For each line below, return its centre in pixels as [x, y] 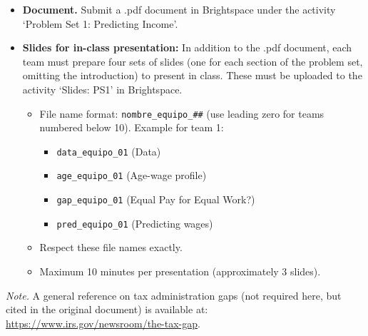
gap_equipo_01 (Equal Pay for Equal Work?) [156, 199]
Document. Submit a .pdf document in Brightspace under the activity [179, 9]
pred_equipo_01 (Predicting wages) [135, 223]
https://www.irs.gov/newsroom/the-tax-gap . [103, 323]
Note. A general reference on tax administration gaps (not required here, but [174, 295]
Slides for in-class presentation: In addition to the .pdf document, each [187, 47]
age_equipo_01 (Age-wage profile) [132, 175]
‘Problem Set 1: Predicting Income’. [100, 23]
